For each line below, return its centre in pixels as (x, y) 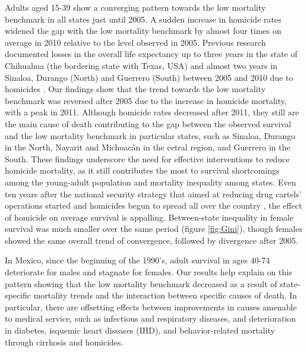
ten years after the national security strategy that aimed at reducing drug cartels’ (153, 194)
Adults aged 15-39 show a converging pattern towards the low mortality (135, 7)
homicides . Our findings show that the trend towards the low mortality (135, 89)
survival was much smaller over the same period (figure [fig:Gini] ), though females (154, 229)
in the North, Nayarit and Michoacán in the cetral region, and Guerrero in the (148, 147)
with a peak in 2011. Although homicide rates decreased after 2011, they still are (152, 112)
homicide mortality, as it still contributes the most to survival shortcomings (142, 170)
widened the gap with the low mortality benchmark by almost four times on (143, 31)
